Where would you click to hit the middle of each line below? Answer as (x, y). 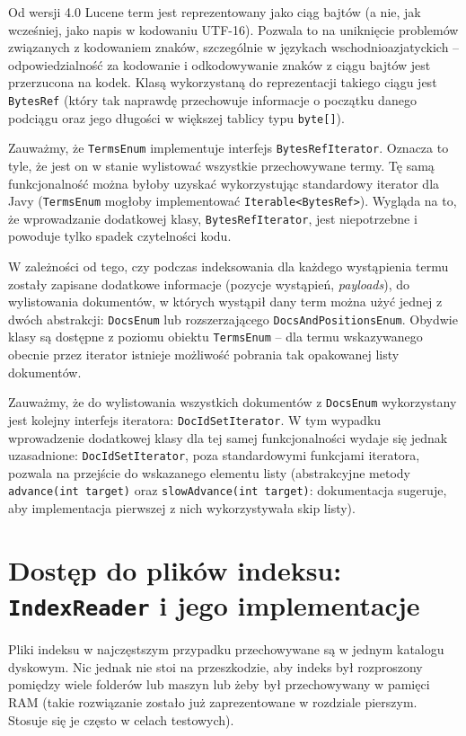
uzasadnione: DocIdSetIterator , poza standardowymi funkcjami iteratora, (214, 455)
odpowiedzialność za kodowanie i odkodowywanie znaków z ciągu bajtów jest (220, 64)
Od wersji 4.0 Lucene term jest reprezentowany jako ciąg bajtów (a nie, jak (215, 12)
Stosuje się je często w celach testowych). (121, 719)
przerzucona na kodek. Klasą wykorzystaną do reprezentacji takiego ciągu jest (223, 82)
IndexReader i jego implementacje (214, 605)
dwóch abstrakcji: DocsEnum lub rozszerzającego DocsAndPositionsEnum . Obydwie (233, 319)
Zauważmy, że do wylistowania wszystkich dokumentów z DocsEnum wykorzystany (233, 402)
